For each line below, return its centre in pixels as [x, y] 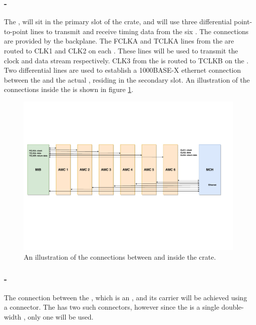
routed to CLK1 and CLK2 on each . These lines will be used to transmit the [121, 50]
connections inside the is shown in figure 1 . [69, 89]
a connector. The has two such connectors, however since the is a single [112, 307]
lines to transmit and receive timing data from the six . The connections [139, 31]
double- [233, 307]
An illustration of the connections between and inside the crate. [120, 256]
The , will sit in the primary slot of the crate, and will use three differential [118, 22]
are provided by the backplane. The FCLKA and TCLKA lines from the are [119, 41]
